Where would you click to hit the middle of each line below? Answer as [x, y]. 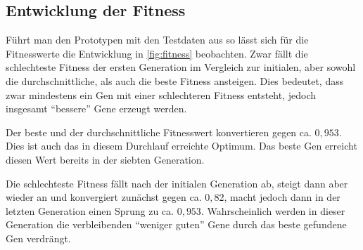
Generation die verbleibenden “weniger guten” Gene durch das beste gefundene [176, 224]
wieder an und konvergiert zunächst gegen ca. [104, 197]
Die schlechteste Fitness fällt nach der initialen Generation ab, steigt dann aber [177, 183]
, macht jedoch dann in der [282, 197]
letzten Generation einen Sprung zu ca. [90, 210]
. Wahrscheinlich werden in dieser [273, 210]
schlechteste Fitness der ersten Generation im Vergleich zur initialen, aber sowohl [181, 67]
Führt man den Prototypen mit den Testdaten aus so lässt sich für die [157, 40]
